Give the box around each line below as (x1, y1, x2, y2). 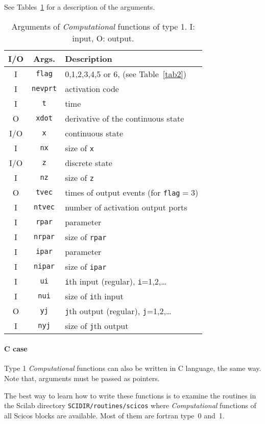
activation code (65, 82, 119, 95)
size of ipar (65, 260, 107, 272)
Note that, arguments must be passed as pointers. (4, 372, 160, 383)
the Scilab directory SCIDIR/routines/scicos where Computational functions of (4, 400, 256, 411)
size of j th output (65, 319, 129, 332)
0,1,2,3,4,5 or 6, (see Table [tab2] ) (65, 67, 187, 80)
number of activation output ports (65, 201, 187, 213)
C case (4, 343, 28, 354)
